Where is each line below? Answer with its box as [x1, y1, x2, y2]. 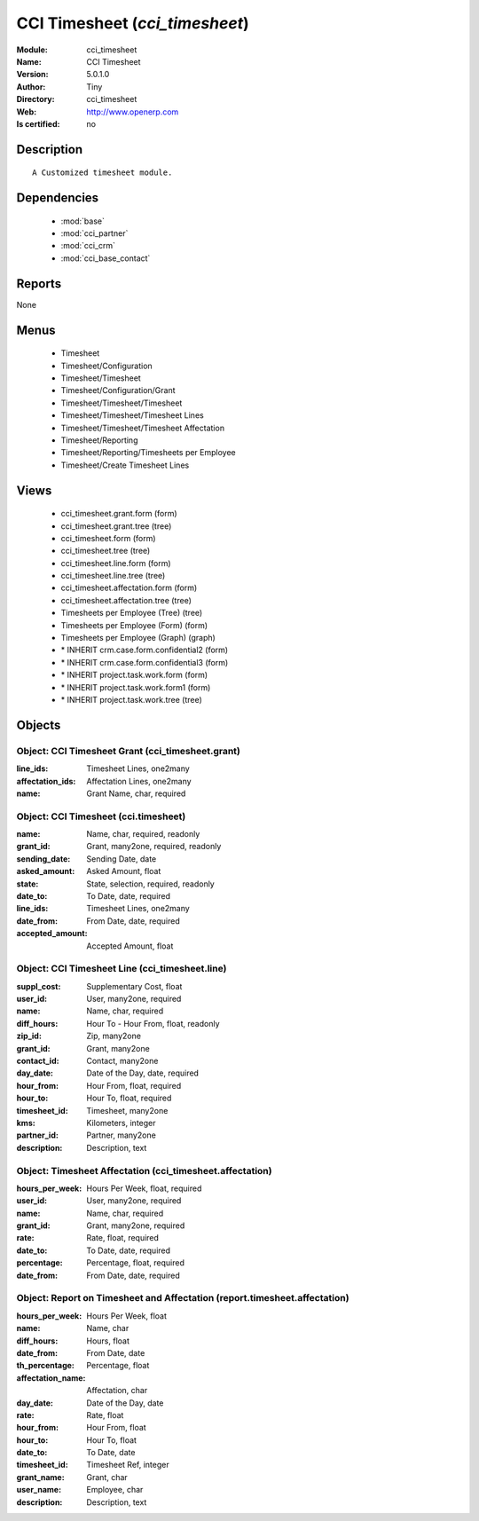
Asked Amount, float [86, 866, 161, 877]
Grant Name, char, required [86, 788, 186, 799]
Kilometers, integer [86, 1118, 156, 1128]
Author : [16, 81, 46, 92]
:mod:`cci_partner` [60, 228, 129, 239]
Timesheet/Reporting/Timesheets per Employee [60, 447, 237, 458]
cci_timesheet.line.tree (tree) [60, 571, 166, 581]
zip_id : [16, 1030, 42, 1042]
